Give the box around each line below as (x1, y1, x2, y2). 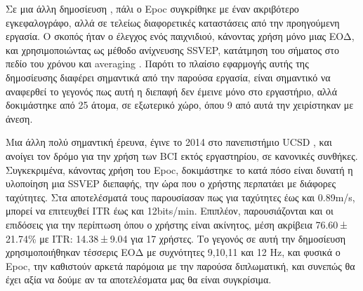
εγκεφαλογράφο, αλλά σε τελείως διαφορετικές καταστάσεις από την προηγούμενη (6, 15, 340, 29)
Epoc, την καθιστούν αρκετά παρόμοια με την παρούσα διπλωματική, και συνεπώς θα (6, 258, 355, 273)
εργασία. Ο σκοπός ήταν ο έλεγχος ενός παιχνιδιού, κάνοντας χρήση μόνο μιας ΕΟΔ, (6, 29, 355, 43)
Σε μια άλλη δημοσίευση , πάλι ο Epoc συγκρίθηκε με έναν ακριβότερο (6, 1, 299, 15)
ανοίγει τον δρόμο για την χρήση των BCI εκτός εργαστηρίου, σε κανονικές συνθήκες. (6, 148, 358, 163)
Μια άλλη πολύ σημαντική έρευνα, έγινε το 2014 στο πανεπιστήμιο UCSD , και (6, 135, 332, 149)
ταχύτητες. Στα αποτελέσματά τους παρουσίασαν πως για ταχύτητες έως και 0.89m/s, (6, 189, 355, 204)
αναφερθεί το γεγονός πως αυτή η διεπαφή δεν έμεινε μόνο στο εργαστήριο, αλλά (6, 83, 337, 98)
